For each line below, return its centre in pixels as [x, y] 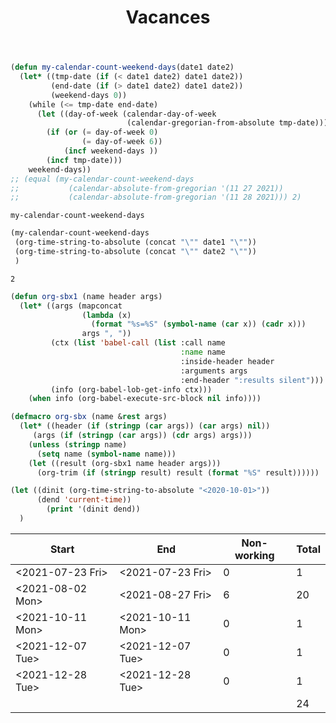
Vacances [168, 17]
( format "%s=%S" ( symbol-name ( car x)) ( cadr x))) [198, 324]
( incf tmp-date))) [84, 160]
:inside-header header [227, 361]
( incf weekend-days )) [111, 151]
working [254, 555]
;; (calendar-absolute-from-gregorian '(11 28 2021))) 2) [156, 197]
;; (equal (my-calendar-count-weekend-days [102, 179]
